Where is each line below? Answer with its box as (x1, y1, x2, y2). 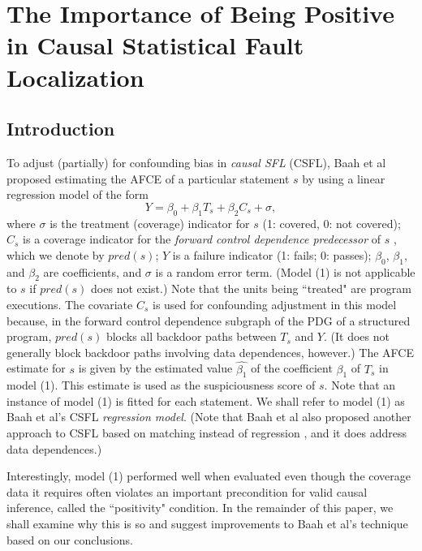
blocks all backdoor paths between (105, 328, 277, 345)
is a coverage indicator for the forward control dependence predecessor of (23, 230, 381, 248)
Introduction (6, 116, 115, 141)
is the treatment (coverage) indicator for (50, 214, 250, 231)
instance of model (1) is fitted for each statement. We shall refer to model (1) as (6, 392, 405, 409)
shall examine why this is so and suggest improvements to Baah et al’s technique (6, 515, 408, 532)
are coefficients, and (43, 263, 142, 280)
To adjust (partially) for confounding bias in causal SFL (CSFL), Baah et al (6, 153, 386, 170)
